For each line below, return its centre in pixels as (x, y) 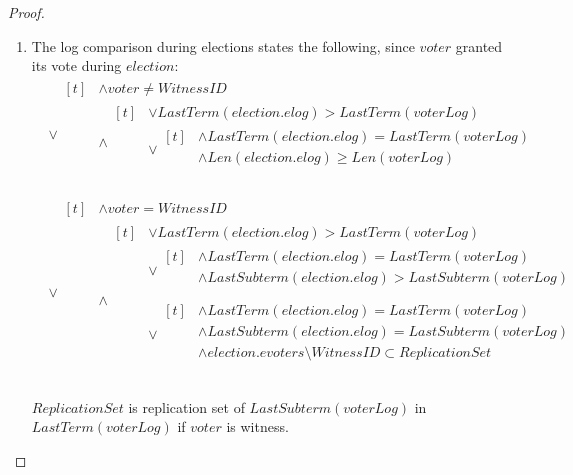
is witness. (257, 426)
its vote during (76, 65)
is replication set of (186, 406)
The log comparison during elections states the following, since (223, 45)
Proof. (26, 12)
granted (479, 45)
